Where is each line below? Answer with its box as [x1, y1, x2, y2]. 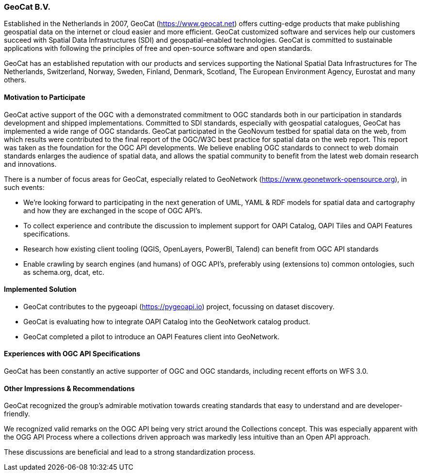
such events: [4, 183, 45, 191]
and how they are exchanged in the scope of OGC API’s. [23, 206, 203, 215]
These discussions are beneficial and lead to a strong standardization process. [4, 448, 256, 457]
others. [4, 76, 27, 84]
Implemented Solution [4, 285, 77, 294]
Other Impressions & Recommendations [4, 384, 135, 393]
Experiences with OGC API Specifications [4, 349, 141, 358]
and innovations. [4, 159, 57, 168]
